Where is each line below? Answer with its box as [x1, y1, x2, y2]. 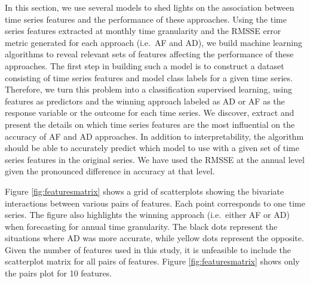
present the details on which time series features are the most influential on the [5, 118, 295, 130]
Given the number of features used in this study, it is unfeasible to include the [5, 243, 291, 256]
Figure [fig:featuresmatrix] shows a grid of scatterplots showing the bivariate [5, 184, 284, 197]
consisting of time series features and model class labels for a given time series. [5, 71, 293, 84]
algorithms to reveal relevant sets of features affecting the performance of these [5, 48, 294, 60]
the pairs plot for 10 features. [5, 267, 112, 279]
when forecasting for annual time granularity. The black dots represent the [5, 220, 278, 232]
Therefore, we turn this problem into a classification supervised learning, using [5, 83, 292, 96]
